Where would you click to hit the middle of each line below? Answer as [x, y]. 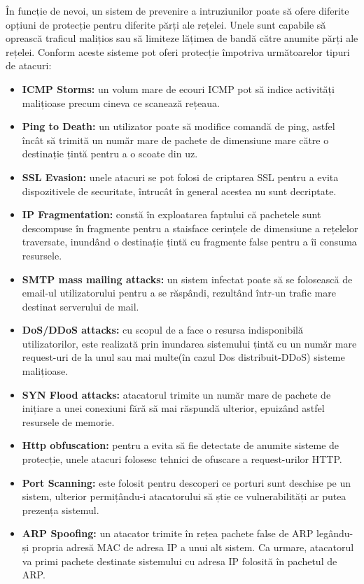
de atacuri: [29, 65]
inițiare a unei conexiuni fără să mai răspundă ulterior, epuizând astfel [173, 408]
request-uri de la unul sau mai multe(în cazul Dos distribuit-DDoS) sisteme [183, 357]
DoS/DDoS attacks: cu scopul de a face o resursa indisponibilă [162, 330]
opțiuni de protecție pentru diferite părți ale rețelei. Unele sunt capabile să [166, 24]
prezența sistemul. [61, 510]
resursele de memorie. [68, 421]
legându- [335, 533]
